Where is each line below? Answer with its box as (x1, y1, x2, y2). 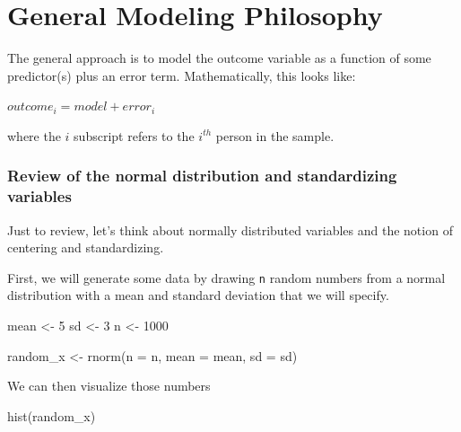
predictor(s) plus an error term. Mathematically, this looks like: (7, 66, 356, 84)
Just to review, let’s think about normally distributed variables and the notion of (7, 220, 453, 239)
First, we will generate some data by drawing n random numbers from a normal (7, 268, 446, 287)
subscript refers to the (74, 126, 195, 145)
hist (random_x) (7, 406, 96, 425)
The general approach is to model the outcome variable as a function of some (7, 48, 431, 67)
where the (7, 126, 61, 145)
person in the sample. (215, 126, 335, 145)
